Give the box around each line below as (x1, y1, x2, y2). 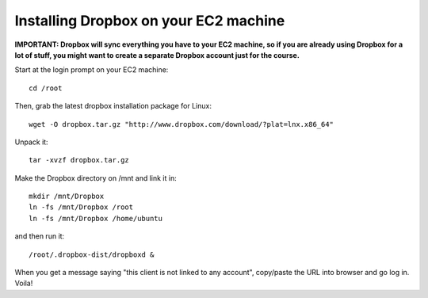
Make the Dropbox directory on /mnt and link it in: (14, 173, 178, 182)
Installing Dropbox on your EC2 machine (14, 12, 285, 29)
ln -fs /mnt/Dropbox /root (29, 203, 134, 212)
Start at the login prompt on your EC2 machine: (14, 65, 169, 74)
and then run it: (14, 231, 65, 241)
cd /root (29, 83, 63, 93)
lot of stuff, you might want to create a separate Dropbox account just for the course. (14, 50, 300, 59)
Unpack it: (14, 137, 48, 147)
